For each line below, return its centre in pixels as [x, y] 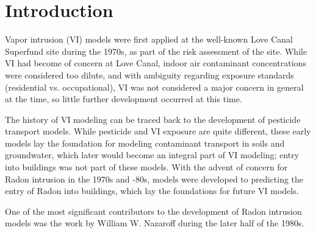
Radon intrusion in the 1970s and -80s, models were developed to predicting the [154, 179]
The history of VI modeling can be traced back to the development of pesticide [153, 119]
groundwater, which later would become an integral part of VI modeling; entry [152, 155]
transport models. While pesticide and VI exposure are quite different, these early [158, 131]
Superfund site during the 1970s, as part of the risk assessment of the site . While [156, 51]
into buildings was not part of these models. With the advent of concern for [146, 167]
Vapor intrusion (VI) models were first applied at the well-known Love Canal [149, 39]
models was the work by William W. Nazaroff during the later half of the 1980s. [155, 223]
